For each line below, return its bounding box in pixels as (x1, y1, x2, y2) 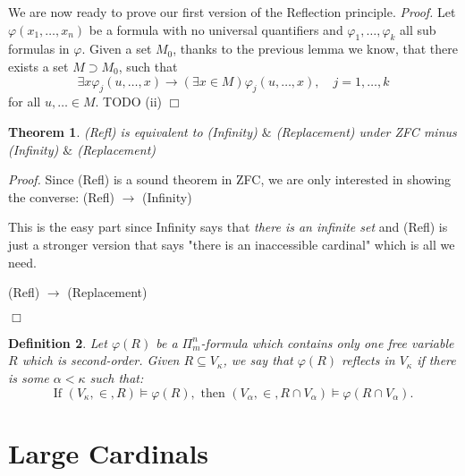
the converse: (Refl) (8, 187, 114, 206)
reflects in (342, 351, 395, 370)
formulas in (8, 39, 70, 58)
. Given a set (81, 39, 152, 58)
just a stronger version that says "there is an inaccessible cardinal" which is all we (8, 234, 455, 253)
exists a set (8, 56, 69, 75)
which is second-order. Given (21, 351, 180, 370)
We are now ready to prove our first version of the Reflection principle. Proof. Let (8, 3, 456, 21)
